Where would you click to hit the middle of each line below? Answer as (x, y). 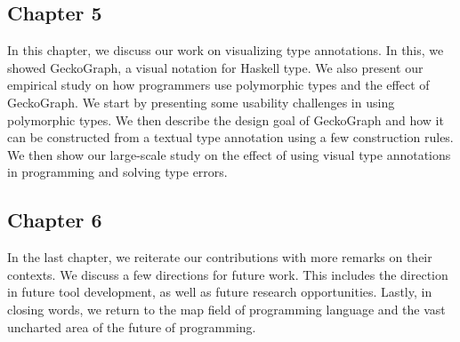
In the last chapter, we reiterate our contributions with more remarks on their (220, 257)
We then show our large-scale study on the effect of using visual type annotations (229, 154)
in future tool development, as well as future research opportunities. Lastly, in (220, 292)
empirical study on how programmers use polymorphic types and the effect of (218, 85)
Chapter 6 (55, 220)
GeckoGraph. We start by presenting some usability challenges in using (201, 102)
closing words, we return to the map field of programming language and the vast (226, 309)
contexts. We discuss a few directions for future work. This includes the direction (228, 274)
